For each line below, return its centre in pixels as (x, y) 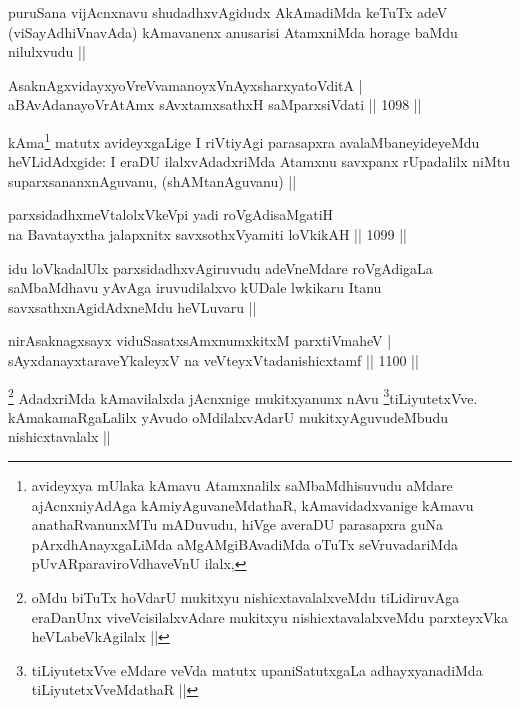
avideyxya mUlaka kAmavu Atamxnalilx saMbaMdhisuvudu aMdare (242, 485)
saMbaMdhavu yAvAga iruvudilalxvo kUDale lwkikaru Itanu (195, 287)
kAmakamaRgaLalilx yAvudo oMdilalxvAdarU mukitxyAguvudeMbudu (228, 416)
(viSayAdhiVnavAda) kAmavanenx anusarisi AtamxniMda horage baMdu (233, 31)
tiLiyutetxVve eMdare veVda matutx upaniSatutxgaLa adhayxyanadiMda (257, 669)
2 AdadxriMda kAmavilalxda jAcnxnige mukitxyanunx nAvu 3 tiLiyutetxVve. (243, 396)
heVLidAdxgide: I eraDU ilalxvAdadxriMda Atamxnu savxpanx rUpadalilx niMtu (259, 161)
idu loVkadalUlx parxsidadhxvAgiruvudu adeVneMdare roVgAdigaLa (220, 267)
